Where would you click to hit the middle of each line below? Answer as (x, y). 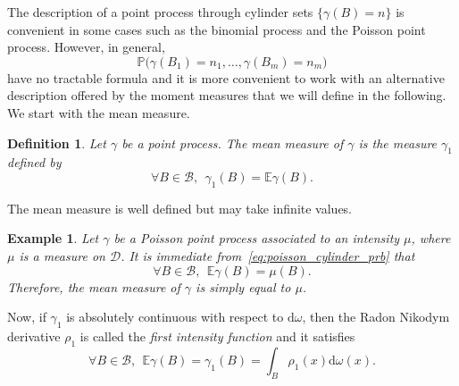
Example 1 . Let (53, 238)
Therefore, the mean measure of (94, 286)
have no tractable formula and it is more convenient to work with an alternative (226, 77)
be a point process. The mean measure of (233, 143)
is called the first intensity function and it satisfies (217, 336)
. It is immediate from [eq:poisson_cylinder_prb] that (268, 255)
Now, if (27, 317)
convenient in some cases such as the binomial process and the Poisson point (217, 29)
